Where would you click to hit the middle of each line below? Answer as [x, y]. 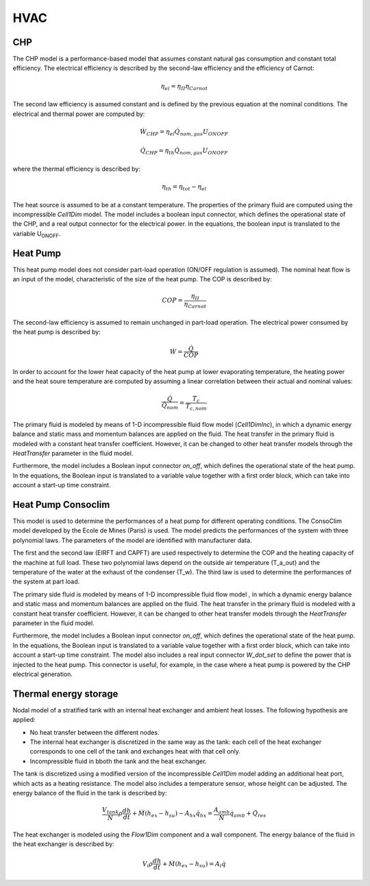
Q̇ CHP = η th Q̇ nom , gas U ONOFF [184, 152]
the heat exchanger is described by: [63, 844]
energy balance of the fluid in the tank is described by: [90, 793]
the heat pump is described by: [57, 331]
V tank [110, 811]
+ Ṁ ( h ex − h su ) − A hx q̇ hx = [172, 815]
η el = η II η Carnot [184, 87]
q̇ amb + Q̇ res [248, 815]
